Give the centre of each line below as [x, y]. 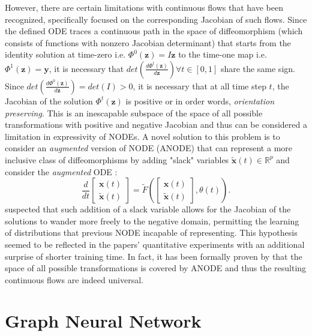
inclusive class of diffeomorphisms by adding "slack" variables [117, 159]
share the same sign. [258, 68]
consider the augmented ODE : [61, 171]
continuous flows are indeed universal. [74, 279]
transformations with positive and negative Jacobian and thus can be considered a [156, 124]
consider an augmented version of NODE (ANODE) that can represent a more [148, 148]
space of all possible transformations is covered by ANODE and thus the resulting [156, 268]
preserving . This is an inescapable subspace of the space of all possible [134, 112]
